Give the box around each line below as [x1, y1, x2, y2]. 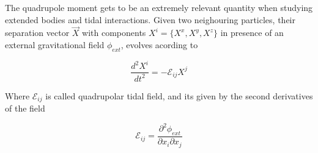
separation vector [5, 26, 70, 39]
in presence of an [220, 26, 284, 39]
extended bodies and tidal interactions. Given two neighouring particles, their [5, 13, 295, 26]
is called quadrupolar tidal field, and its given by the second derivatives [45, 89, 313, 102]
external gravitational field [5, 38, 105, 51]
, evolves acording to [120, 38, 198, 51]
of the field [5, 102, 45, 115]
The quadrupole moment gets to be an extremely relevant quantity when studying [5, 1, 313, 13]
